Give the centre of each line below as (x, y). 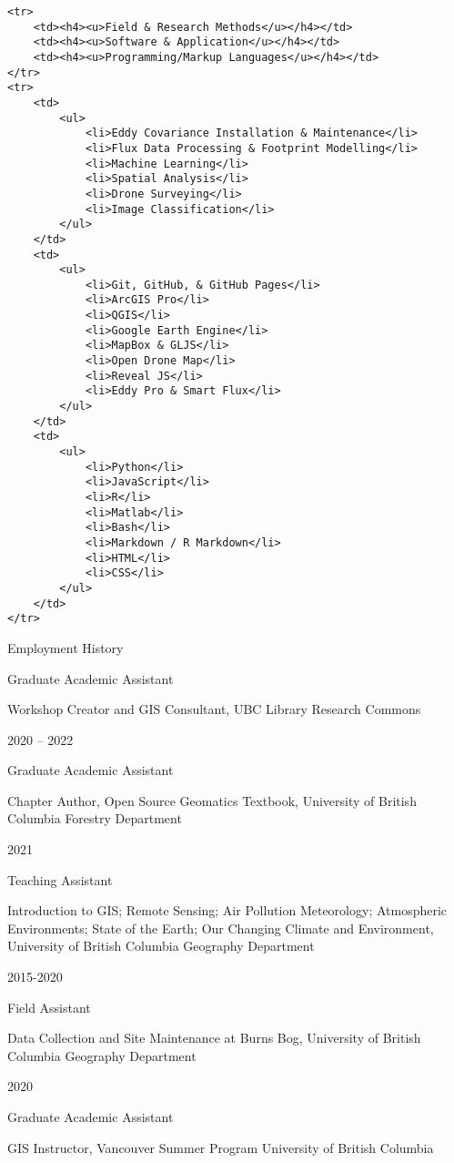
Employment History (66, 647)
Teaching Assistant (60, 879)
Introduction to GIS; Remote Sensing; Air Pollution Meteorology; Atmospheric (227, 910)
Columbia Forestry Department (95, 818)
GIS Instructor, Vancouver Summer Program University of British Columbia (221, 1147)
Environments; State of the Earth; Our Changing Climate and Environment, (221, 928)
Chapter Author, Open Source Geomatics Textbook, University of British (212, 800)
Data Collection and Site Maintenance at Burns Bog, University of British (214, 1038)
